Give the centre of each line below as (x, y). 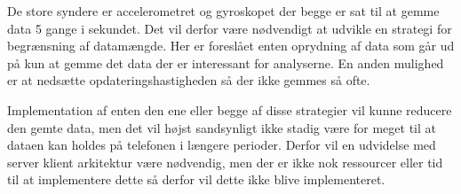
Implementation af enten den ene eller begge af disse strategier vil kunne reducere (230, 109)
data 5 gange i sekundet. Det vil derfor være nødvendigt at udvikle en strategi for (230, 28)
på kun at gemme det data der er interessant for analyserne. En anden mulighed (226, 62)
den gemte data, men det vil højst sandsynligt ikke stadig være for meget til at (222, 127)
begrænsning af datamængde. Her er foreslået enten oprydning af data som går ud (231, 46)
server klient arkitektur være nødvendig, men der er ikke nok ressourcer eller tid (225, 162)
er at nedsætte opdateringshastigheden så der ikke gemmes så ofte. (189, 80)
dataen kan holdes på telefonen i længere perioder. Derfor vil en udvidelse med (222, 145)
